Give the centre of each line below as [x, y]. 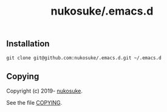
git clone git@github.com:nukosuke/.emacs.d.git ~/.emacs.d [84, 58]
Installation [28, 44]
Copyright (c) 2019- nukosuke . [45, 91]
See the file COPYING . [34, 103]
